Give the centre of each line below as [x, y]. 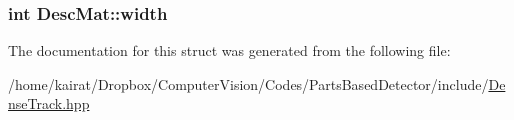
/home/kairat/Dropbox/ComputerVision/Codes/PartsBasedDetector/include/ [248, 83]
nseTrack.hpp [49, 103]
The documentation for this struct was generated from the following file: [229, 50]
